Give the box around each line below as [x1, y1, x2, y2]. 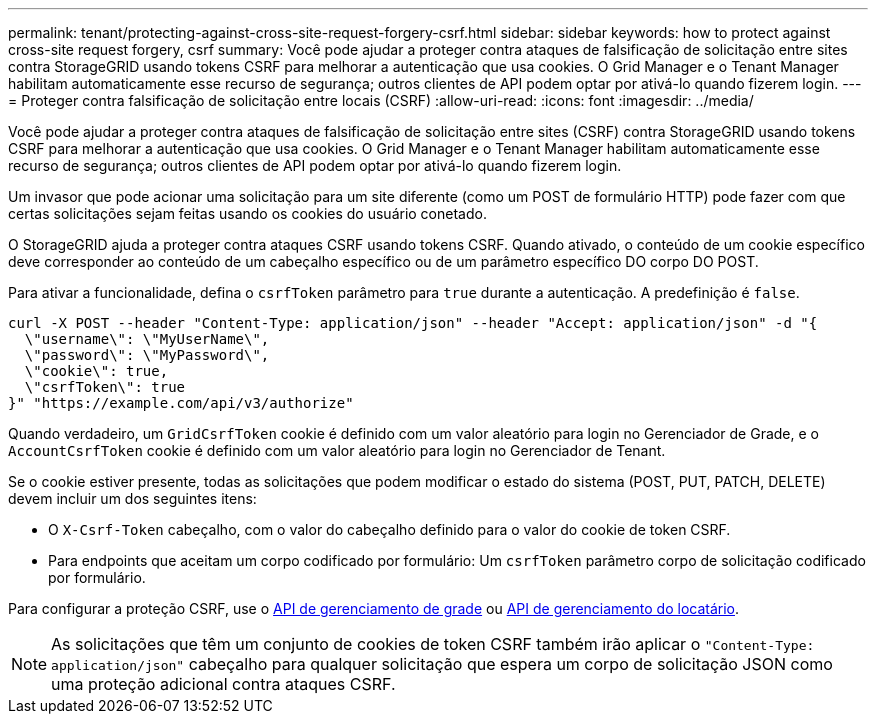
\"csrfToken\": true [24, 379, 186, 395]
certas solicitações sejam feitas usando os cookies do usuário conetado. [8, 205, 487, 222]
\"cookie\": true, [24, 363, 169, 379]
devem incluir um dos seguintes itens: [8, 490, 257, 507]
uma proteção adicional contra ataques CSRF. [51, 674, 396, 694]
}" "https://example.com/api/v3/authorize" [8, 395, 354, 411]
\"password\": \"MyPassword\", [24, 347, 270, 363]
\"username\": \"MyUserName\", [24, 331, 270, 347]
